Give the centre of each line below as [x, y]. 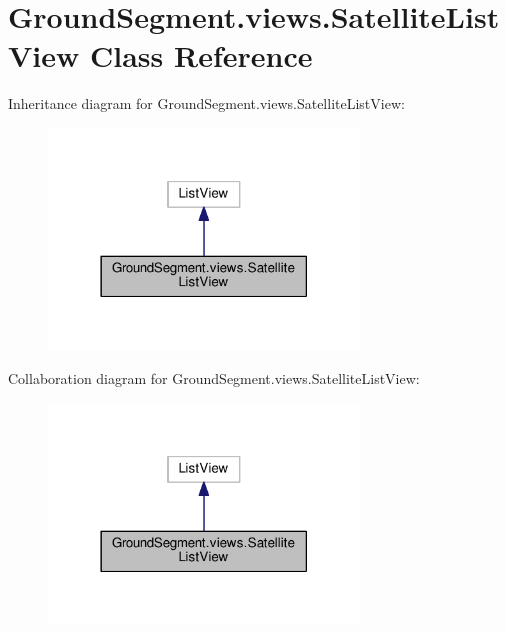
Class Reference [201, 55]
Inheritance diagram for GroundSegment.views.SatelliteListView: [206, 103]
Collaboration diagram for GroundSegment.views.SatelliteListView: [214, 377]
